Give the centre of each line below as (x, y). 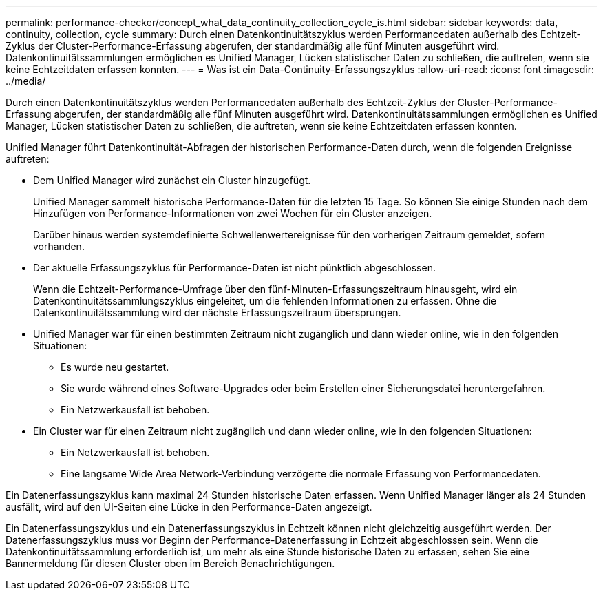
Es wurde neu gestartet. (115, 367)
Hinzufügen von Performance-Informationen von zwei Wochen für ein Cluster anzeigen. (233, 213)
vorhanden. (59, 246)
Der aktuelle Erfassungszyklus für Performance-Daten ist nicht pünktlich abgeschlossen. (234, 268)
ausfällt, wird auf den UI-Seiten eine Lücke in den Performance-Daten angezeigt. (189, 507)
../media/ (26, 81)
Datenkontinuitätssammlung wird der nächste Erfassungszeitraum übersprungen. (217, 312)
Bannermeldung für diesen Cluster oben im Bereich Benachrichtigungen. (170, 563)
